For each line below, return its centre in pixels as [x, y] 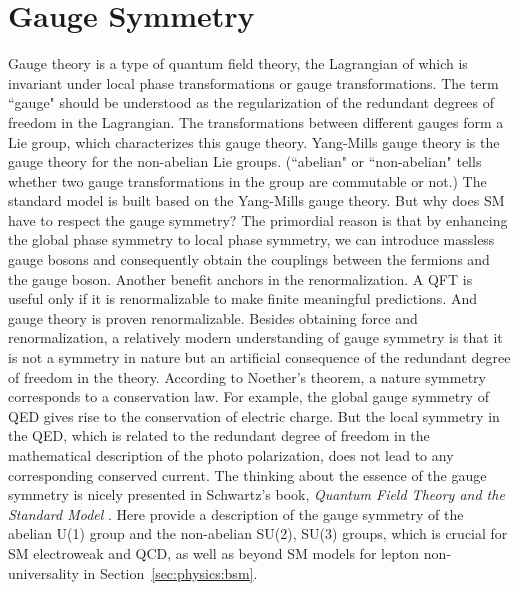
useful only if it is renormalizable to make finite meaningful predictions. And [242, 298]
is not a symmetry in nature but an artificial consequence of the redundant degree [259, 357]
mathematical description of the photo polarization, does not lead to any [231, 455]
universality [43, 572]
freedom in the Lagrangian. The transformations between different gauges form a [256, 121]
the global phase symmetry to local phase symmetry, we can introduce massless [251, 239]
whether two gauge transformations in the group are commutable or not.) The [247, 180]
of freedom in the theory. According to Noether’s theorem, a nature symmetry [247, 376]
